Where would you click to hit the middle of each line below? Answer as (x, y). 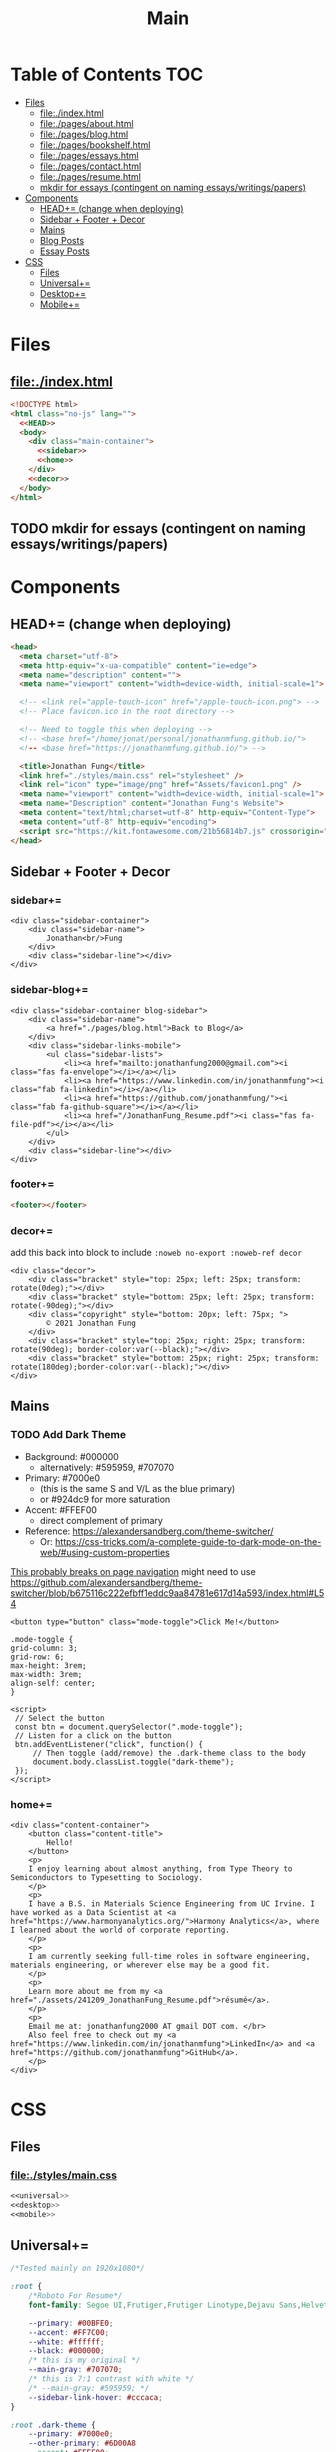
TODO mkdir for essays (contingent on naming (158, 528)
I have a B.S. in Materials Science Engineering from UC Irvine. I (171, 1904)
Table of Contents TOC (107, 74)
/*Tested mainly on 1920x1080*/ (77, 2268)
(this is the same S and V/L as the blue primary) (137, 1488)
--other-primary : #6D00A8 (82, 2443)
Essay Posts (64, 251)
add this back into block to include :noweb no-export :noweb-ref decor (156, 1253)
